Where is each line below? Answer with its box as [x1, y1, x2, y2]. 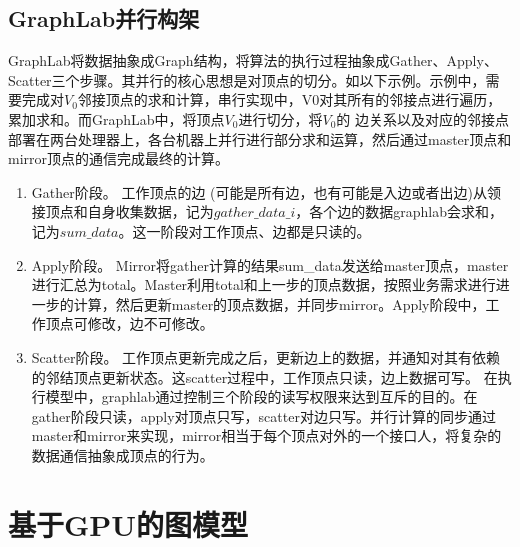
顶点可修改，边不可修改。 [45, 313, 214, 334]
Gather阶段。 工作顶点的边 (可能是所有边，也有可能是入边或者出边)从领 [31, 181, 501, 202]
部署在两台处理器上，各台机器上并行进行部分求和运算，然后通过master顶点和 [8, 128, 512, 149]
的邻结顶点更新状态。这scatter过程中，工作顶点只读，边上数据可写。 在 [31, 366, 498, 387]
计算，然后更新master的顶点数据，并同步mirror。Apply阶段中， [73, 293, 486, 314]
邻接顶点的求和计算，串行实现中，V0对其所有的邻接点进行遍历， [77, 89, 502, 110]
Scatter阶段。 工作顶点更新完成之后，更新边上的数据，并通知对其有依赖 [31, 346, 501, 367]
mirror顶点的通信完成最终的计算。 [8, 148, 230, 169]
